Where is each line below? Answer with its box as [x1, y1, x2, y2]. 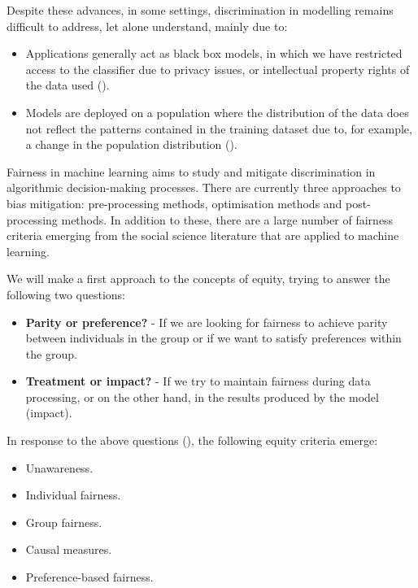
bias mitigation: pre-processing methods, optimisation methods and [7, 194, 342, 211]
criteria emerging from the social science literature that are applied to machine [7, 227, 399, 244]
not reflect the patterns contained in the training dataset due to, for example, [25, 120, 412, 137]
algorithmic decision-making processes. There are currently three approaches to [7, 179, 401, 196]
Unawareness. [25, 459, 94, 476]
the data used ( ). [25, 76, 110, 94]
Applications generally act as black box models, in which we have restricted [25, 45, 403, 62]
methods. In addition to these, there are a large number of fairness [61, 211, 394, 228]
